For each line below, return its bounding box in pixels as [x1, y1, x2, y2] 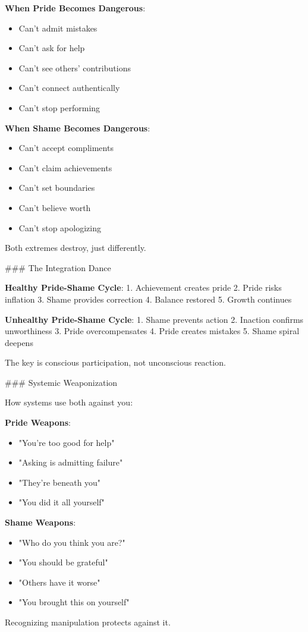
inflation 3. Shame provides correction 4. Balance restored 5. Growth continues [5, 293, 292, 305]
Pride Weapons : [5, 416, 71, 429]
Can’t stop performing [18, 101, 100, 114]
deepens [5, 336, 33, 348]
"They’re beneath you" [18, 476, 101, 488]
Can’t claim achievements [18, 161, 112, 174]
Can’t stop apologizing [18, 221, 101, 234]
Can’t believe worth [18, 201, 91, 213]
